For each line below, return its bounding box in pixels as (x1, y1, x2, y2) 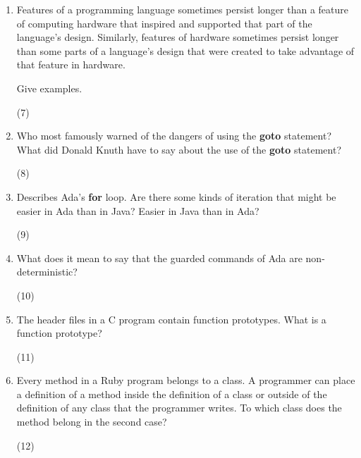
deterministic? (16, 264, 78, 279)
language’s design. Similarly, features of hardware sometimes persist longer (16, 30, 339, 44)
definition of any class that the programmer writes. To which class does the (16, 400, 342, 415)
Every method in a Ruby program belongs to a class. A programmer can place (16, 373, 355, 388)
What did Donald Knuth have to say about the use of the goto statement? (16, 142, 341, 156)
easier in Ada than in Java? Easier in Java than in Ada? (16, 203, 259, 218)
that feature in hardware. (16, 57, 126, 72)
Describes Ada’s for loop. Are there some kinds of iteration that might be (16, 189, 336, 204)
